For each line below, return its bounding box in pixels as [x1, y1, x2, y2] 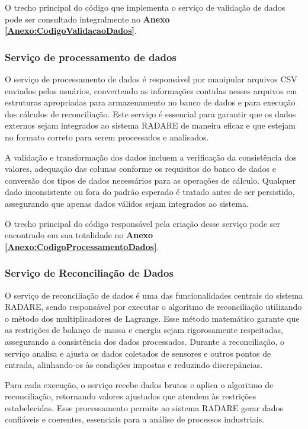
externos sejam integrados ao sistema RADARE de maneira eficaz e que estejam [5, 119, 296, 132]
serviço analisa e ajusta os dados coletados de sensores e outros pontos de [5, 347, 271, 359]
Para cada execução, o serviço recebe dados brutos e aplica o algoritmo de [5, 378, 274, 390]
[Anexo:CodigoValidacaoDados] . [5, 24, 137, 37]
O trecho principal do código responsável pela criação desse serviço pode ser [5, 217, 280, 229]
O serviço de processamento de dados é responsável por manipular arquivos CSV [5, 73, 297, 85]
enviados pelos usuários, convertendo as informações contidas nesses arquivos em [5, 84, 297, 97]
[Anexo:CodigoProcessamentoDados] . [5, 240, 159, 252]
